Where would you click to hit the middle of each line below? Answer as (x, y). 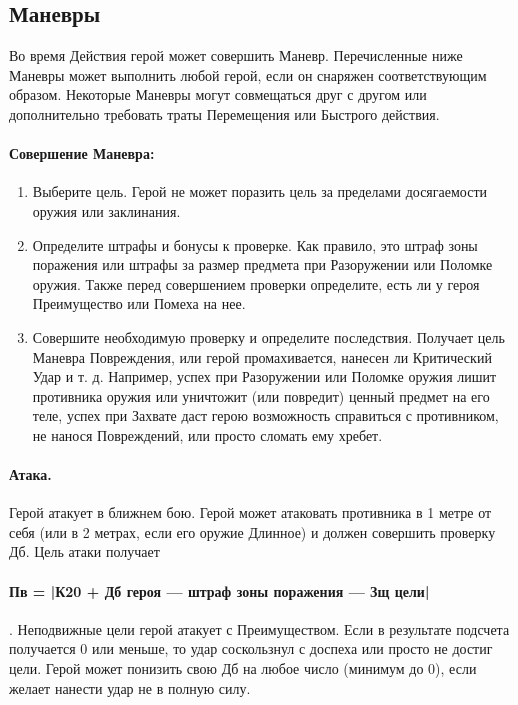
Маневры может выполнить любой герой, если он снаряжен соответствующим (248, 74)
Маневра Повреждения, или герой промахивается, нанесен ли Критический (262, 356)
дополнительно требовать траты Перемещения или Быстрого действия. (224, 113)
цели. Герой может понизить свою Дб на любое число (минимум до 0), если (243, 668)
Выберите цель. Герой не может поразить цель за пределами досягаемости (260, 191)
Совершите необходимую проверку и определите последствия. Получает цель (268, 336)
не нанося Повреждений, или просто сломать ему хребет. (207, 434)
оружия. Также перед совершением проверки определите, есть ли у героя (256, 283)
